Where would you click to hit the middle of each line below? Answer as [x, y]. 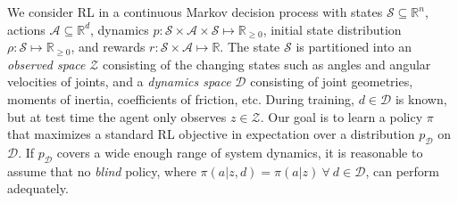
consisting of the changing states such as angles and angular [267, 64]
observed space [46, 64]
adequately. [38, 188]
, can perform [402, 171]
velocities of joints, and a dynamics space [119, 81]
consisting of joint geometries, [332, 81]
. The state [250, 47]
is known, [421, 98]
